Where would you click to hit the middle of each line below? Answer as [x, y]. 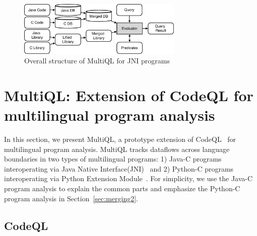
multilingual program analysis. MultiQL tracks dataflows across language [117, 149]
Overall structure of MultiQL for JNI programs [97, 61]
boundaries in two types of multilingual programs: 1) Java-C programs [113, 159]
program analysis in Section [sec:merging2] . [71, 198]
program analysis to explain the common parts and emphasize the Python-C [122, 188]
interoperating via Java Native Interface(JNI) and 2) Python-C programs [119, 168]
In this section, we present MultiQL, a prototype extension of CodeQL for [120, 139]
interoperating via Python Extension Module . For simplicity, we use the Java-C [128, 178]
